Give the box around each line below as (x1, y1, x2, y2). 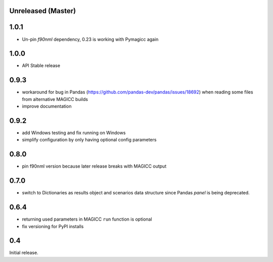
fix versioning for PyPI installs (22, 223, 84, 229)
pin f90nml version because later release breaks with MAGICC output (22, 163, 167, 169)
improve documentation (22, 103, 72, 110)
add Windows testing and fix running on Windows (22, 130, 126, 136)
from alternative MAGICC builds (22, 96, 88, 102)
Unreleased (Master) (9, 7, 76, 15)
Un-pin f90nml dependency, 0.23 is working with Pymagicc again (22, 36, 159, 42)
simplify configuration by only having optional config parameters (22, 137, 157, 143)
